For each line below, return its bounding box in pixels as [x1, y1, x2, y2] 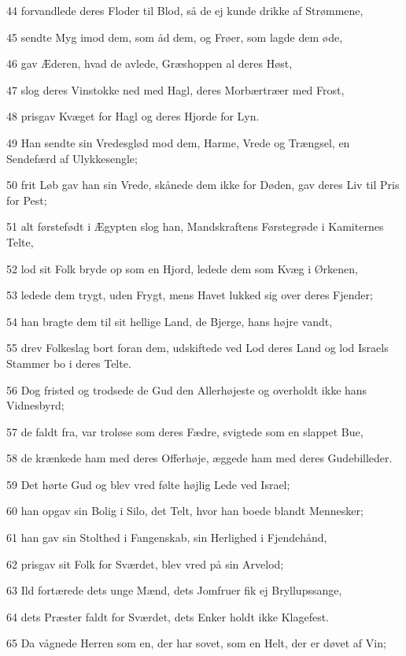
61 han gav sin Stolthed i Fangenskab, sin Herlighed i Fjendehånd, [6, 529, 327, 546]
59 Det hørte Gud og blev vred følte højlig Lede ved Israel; [6, 476, 290, 492]
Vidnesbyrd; [6, 397, 65, 413]
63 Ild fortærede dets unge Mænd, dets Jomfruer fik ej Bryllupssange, [6, 582, 342, 599]
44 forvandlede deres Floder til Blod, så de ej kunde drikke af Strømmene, [6, 2, 364, 18]
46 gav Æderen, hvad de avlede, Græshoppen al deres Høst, [6, 55, 293, 72]
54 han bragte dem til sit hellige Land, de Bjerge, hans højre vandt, [6, 313, 333, 329]
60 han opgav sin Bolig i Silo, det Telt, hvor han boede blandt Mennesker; [6, 502, 364, 519]
